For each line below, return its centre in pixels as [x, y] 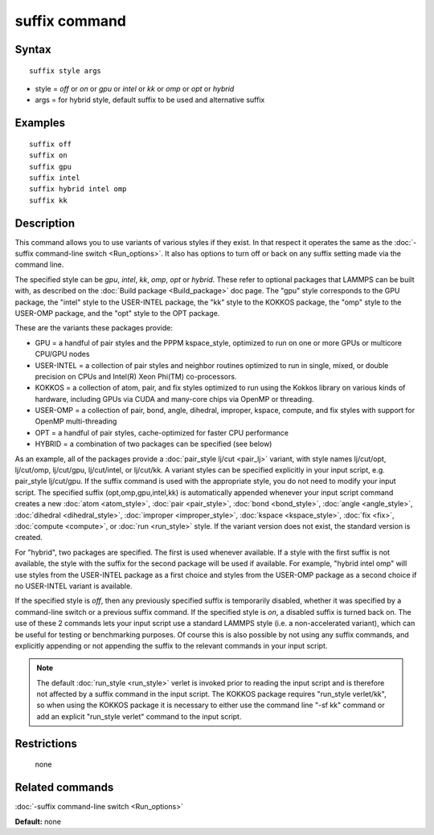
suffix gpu [51, 166]
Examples [40, 123]
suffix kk [48, 200]
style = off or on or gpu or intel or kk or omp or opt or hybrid [135, 88]
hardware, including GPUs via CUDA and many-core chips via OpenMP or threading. [174, 399]
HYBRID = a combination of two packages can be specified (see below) [154, 444]
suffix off [51, 144]
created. [29, 538]
